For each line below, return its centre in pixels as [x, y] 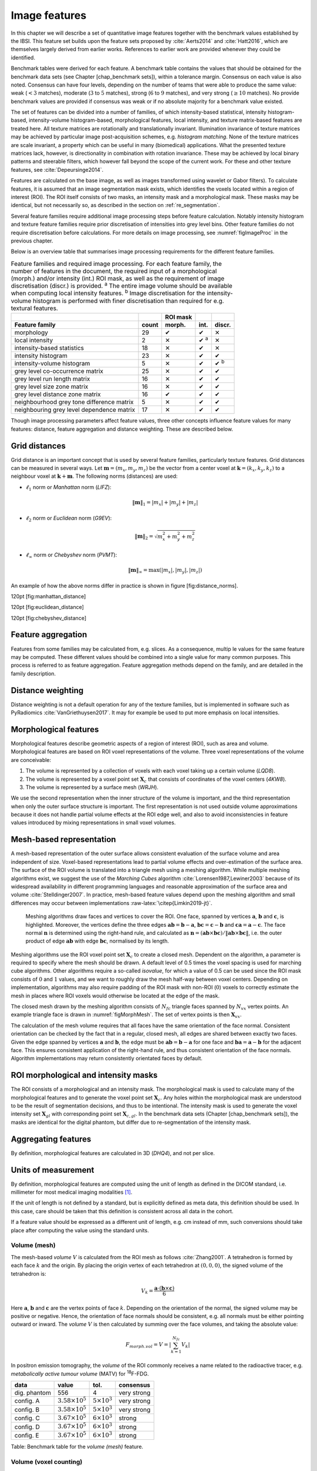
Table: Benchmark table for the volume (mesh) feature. [77, 1447]
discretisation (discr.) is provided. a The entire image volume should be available [122, 285]
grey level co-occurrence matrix [59, 371]
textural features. [34, 308]
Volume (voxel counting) [47, 1462]
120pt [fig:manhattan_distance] [48, 596]
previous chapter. [32, 241]
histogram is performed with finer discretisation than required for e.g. [128, 301]
